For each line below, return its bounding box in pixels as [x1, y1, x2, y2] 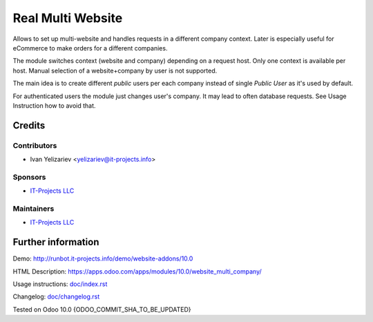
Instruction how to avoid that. [12, 101, 96, 110]
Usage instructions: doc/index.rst [12, 280, 108, 288]
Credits [12, 120, 46, 131]
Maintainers [12, 204, 55, 214]
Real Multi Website [12, 10, 123, 26]
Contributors [12, 140, 57, 150]
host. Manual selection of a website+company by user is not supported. [12, 66, 218, 75]
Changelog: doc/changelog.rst [12, 292, 100, 301]
